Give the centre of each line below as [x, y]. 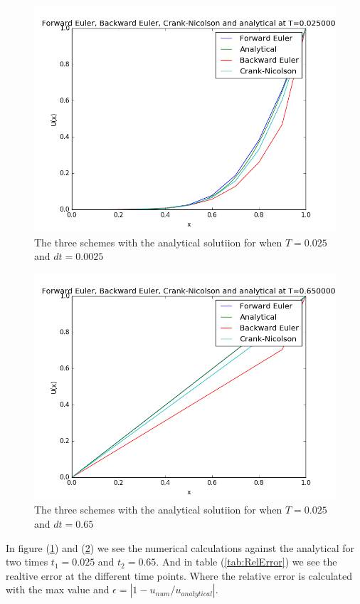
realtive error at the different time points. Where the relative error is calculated [179, 575]
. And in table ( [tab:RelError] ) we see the [247, 562]
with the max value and [58, 589]
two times [27, 562]
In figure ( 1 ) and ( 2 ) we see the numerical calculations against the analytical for [180, 547]
